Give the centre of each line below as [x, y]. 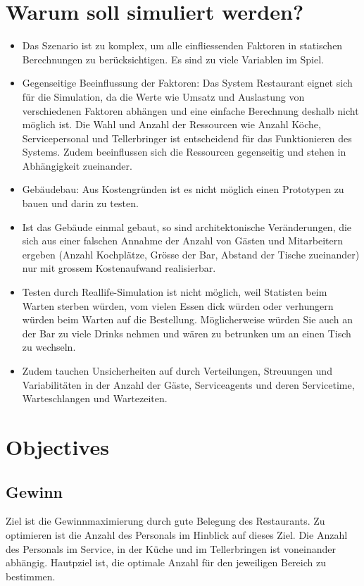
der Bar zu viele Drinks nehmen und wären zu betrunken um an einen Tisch [187, 333]
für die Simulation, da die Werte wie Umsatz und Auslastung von [163, 96]
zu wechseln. [49, 347]
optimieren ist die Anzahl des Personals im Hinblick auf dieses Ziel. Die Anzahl [177, 534]
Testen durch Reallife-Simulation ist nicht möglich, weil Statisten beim [175, 292]
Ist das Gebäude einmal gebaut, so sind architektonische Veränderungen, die [187, 226]
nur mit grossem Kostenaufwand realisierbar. [119, 268]
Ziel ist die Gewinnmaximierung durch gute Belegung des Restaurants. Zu [165, 521]
